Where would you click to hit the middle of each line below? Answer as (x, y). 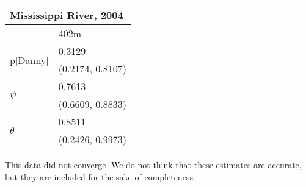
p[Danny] (29, 60)
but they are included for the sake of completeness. (100, 176)
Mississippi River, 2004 (67, 15)
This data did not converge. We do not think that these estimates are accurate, (153, 164)
